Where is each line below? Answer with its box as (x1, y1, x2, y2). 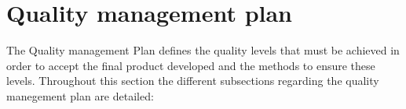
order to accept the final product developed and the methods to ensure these (6, 57, 375, 73)
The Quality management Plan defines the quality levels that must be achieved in (6, 42, 400, 58)
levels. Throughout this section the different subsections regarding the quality (6, 72, 379, 89)
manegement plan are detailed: (6, 87, 154, 104)
